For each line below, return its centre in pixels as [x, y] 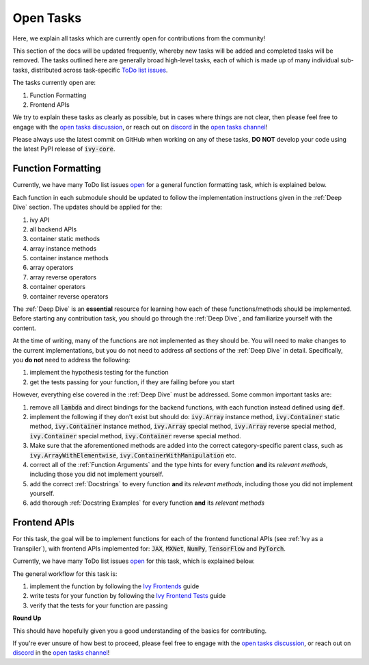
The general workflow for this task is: [65, 574]
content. [25, 328]
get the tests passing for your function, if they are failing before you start [132, 382]
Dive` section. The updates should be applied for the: [87, 207]
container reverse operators [69, 296]
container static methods [65, 239]
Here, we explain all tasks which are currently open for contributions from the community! [139, 38]
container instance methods [69, 258]
